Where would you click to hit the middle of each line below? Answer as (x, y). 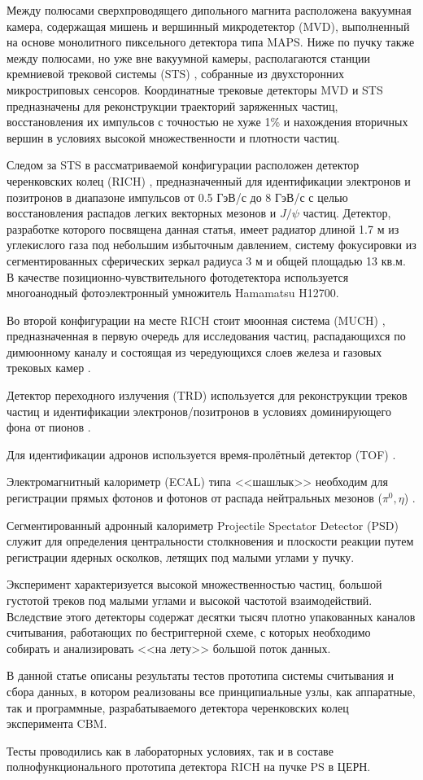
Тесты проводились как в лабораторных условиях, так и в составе (170, 750)
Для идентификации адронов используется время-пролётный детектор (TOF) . (201, 454)
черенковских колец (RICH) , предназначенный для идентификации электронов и (209, 180)
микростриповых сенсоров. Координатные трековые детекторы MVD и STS (195, 89)
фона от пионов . (49, 427)
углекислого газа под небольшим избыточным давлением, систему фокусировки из (211, 245)
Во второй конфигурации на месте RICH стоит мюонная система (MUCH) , (196, 320)
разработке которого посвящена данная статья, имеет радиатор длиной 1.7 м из (203, 228)
